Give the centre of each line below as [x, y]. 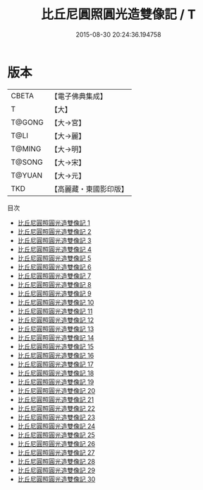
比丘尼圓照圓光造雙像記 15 [55, 346]
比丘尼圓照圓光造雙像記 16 [56, 355]
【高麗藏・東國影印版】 [89, 189]
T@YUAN [27, 175]
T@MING [26, 148]
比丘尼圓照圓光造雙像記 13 [56, 329]
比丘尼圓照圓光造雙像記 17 [55, 364]
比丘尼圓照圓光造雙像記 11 [55, 311]
